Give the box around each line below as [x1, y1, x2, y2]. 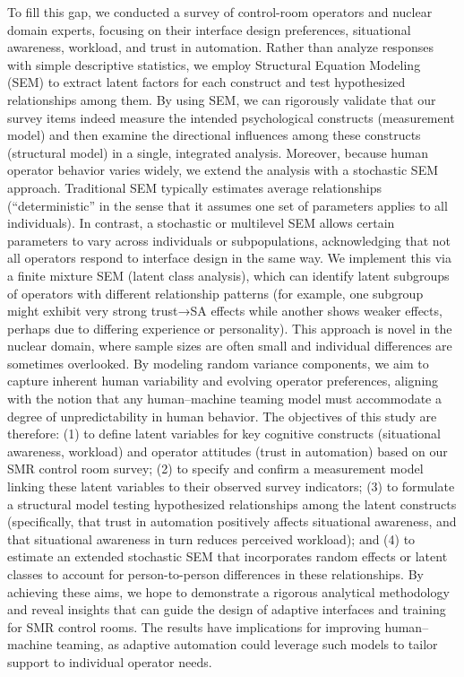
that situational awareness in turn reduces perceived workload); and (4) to [7, 529, 416, 548]
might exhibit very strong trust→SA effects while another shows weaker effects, [7, 301, 443, 320]
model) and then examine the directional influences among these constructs [7, 126, 421, 144]
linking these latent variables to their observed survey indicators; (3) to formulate [7, 477, 455, 496]
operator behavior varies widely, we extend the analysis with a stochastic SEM [7, 161, 439, 179]
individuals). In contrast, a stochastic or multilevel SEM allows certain [7, 213, 395, 232]
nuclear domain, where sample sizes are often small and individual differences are [7, 336, 452, 355]
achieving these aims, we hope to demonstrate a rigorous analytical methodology [7, 582, 450, 601]
